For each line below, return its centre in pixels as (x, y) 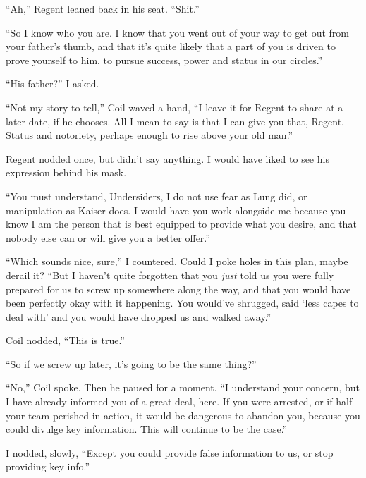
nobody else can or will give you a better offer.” (108, 237)
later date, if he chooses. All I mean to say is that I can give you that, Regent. (175, 121)
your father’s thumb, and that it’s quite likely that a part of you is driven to (171, 46)
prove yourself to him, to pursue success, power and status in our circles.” (164, 60)
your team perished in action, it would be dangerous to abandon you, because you (183, 415)
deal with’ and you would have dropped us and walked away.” (139, 316)
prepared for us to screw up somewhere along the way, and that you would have (178, 289)
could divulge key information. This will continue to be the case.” (147, 429)
